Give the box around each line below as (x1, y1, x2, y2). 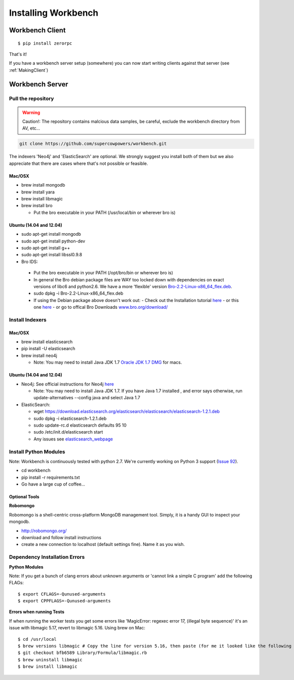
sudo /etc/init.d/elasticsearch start (33, 429, 103, 435)
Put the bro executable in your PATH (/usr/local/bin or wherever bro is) (33, 209, 176, 216)
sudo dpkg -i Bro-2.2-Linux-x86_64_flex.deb (33, 290, 123, 297)
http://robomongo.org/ (21, 528, 67, 534)
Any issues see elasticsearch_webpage (33, 436, 113, 442)
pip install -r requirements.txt (21, 474, 80, 480)
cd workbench (21, 467, 51, 473)
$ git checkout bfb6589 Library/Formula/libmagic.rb (18, 650, 147, 655)
